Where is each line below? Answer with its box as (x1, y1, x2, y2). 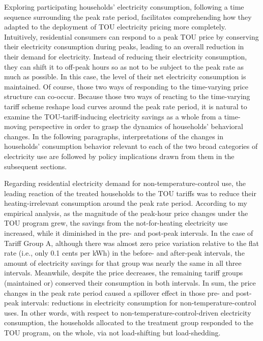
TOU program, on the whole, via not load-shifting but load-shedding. (4, 327, 221, 337)
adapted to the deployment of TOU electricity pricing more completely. (4, 21, 226, 32)
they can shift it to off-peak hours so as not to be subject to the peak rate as (4, 61, 244, 72)
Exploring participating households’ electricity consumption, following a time (4, 2, 244, 12)
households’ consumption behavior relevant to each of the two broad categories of (4, 141, 258, 151)
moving (4, 121, 27, 132)
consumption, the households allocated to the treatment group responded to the (4, 317, 254, 328)
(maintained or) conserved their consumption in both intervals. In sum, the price (4, 277, 256, 288)
